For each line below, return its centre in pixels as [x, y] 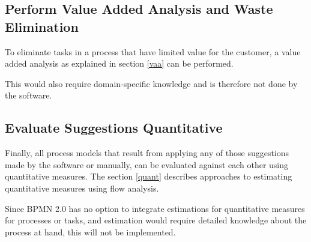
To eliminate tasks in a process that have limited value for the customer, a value [153, 51]
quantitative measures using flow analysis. [82, 188]
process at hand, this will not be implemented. [90, 231]
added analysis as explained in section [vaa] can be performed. [119, 63]
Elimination [42, 26]
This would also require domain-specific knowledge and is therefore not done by [151, 83]
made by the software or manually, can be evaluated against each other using [147, 164]
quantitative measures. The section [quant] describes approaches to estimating [149, 176]
